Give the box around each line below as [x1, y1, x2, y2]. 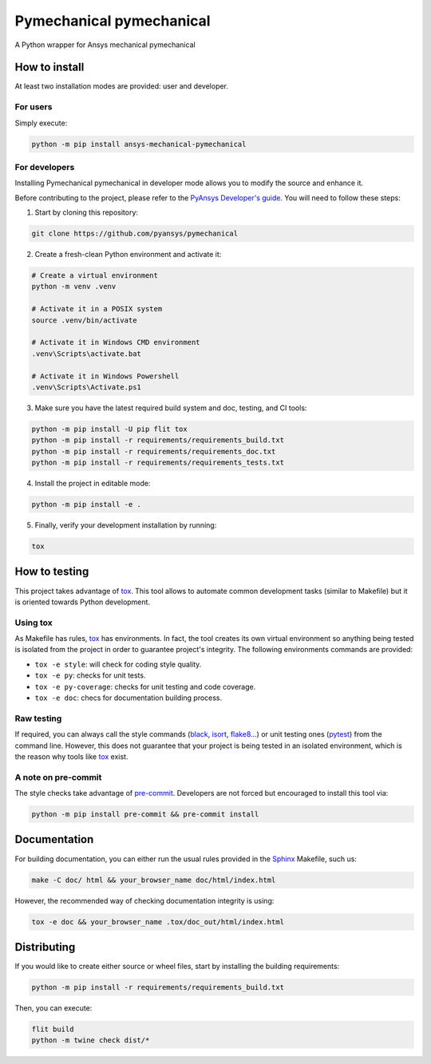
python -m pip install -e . [31, 500, 141, 509]
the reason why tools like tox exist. [14, 751, 129, 761]
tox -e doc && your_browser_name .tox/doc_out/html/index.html [31, 917, 285, 926]
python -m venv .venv [31, 282, 117, 291]
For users [14, 101, 53, 113]
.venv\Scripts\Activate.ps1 [31, 382, 141, 391]
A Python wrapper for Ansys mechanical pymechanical [14, 40, 196, 49]
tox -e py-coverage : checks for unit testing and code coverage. [34, 682, 256, 691]
